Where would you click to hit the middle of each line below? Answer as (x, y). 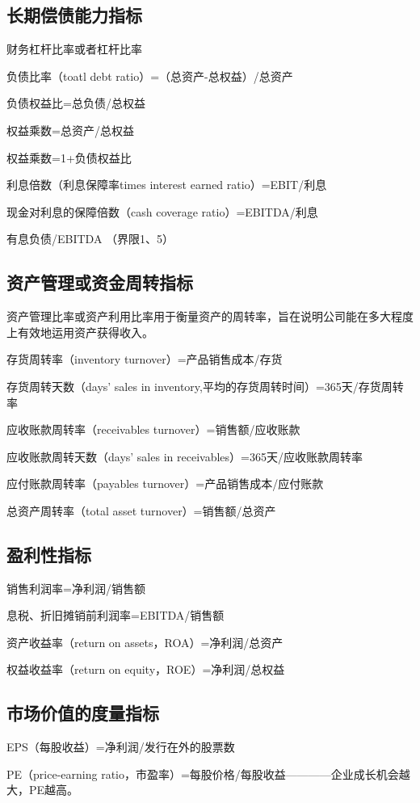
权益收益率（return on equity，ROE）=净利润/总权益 (146, 669)
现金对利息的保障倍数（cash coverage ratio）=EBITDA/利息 (162, 211)
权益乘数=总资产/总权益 (70, 130)
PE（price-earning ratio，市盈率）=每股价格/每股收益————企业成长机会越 (208, 774)
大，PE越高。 (43, 790)
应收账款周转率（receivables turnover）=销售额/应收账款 (153, 429)
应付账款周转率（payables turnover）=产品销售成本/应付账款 (165, 483)
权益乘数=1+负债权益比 (69, 157)
